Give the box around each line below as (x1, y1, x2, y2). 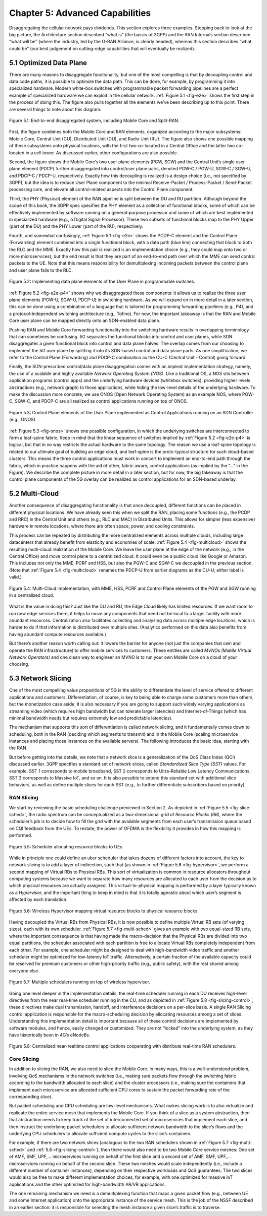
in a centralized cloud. (9, 592, 54, 598)
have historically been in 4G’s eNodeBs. (9, 1032, 90, 1038)
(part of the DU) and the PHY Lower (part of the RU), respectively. (9, 223, 143, 229)
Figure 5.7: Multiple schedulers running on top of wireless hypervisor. (9, 979, 150, 985)
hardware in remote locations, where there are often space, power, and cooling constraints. (9, 523, 195, 529)
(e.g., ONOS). (9, 417, 37, 423)
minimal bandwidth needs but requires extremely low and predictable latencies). (9, 715, 173, 721)
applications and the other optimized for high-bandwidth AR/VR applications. (9, 1181, 166, 1187)
